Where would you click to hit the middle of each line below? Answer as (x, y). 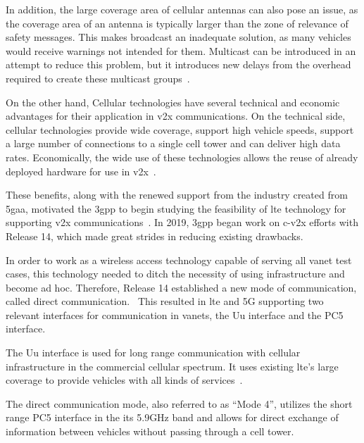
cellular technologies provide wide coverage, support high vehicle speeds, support (180, 129)
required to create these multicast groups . (98, 78)
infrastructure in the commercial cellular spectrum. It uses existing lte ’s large (172, 366)
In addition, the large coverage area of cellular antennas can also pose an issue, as (182, 9)
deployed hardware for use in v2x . (81, 171)
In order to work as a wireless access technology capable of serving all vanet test (179, 260)
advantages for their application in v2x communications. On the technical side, (176, 116)
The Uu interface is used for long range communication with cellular (153, 352)
